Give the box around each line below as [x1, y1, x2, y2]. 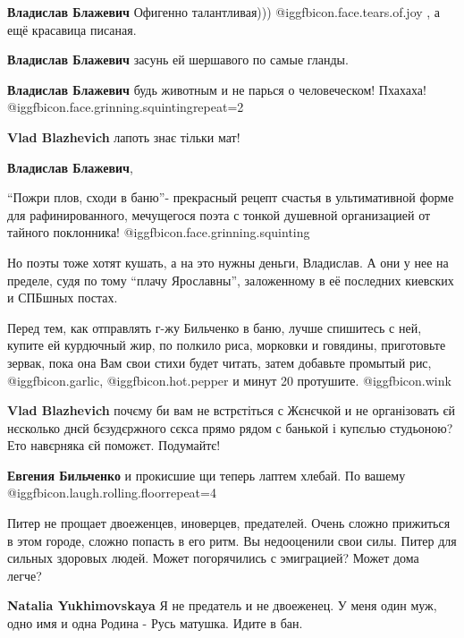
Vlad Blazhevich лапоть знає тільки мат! [7, 127, 240, 146]
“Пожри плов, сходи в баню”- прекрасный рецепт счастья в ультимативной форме [7, 188, 454, 207]
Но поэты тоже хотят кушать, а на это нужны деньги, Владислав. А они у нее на [7, 252, 449, 271]
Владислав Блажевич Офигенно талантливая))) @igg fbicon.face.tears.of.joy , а [7, 3, 441, 21]
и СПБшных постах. [7, 288, 118, 307]
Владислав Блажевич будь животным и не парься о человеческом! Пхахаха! [7, 80, 426, 98]
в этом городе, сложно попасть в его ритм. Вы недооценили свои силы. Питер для [7, 531, 457, 549]
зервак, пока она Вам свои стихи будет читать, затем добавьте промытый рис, [7, 353, 432, 371]
